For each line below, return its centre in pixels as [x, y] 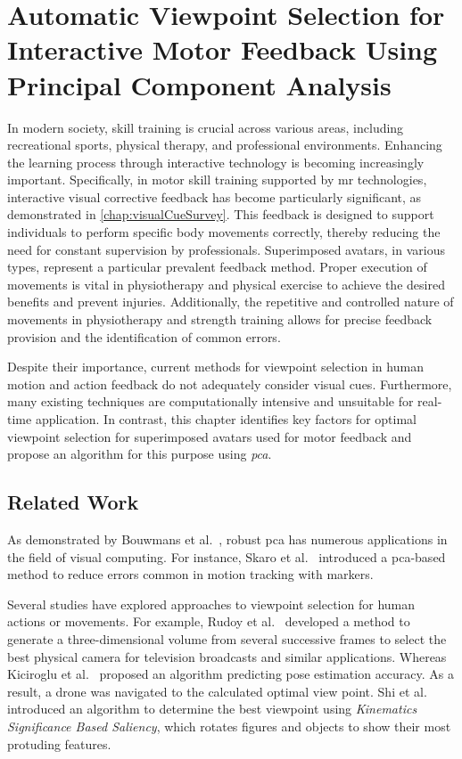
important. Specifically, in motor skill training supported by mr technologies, [217, 180]
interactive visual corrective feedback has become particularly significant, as [214, 196]
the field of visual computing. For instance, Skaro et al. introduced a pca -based [227, 556]
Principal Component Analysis [199, 84]
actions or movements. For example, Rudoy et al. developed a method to [209, 621]
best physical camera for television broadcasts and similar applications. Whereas [227, 656]
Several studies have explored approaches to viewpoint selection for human [211, 604]
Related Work [73, 502]
